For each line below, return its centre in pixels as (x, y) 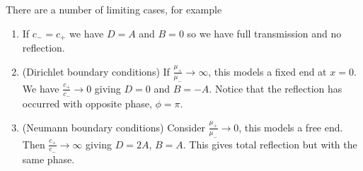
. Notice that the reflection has (276, 88)
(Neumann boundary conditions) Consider (114, 127)
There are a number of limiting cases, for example (114, 9)
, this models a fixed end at (267, 71)
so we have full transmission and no (264, 33)
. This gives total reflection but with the (270, 144)
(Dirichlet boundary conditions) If (96, 71)
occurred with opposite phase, (87, 103)
